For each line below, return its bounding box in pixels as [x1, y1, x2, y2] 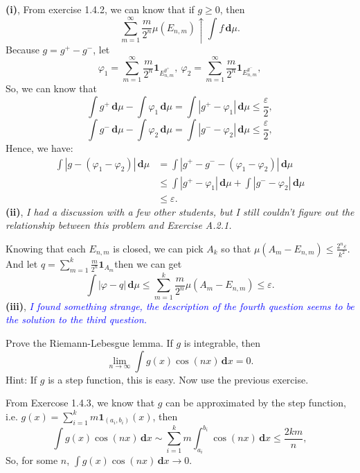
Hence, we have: [6, 140, 73, 155]
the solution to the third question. [6, 312, 147, 327]
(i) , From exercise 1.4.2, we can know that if [6, 2, 195, 16]
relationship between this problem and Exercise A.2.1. [6, 218, 232, 232]
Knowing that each [6, 241, 86, 255]
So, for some [6, 453, 58, 467]
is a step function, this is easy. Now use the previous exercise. [48, 372, 309, 386]
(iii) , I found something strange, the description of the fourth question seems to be [6, 298, 354, 313]
